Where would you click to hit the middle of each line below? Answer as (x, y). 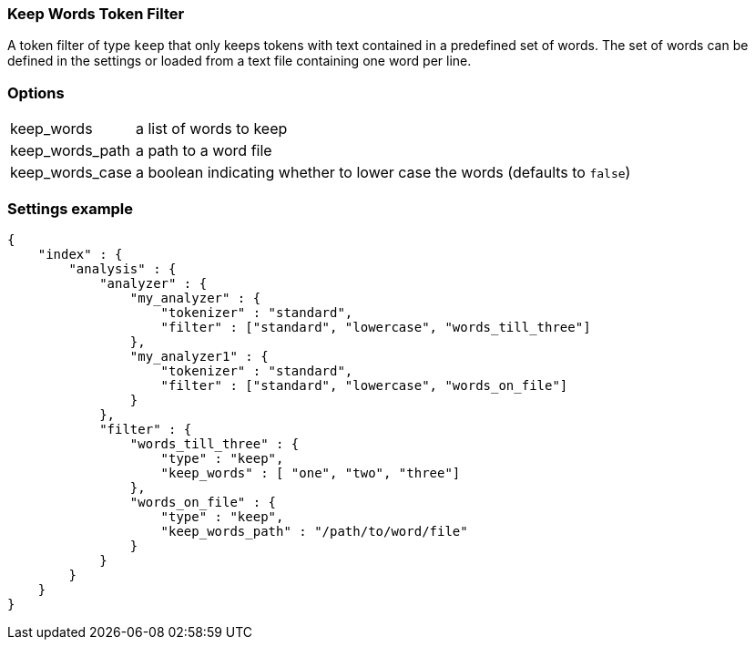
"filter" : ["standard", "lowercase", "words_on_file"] (364, 385)
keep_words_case (71, 173)
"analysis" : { (122, 268)
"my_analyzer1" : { (199, 356)
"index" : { (80, 254)
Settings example (71, 208)
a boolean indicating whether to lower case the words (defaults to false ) (383, 173)
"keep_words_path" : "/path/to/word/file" (314, 531)
